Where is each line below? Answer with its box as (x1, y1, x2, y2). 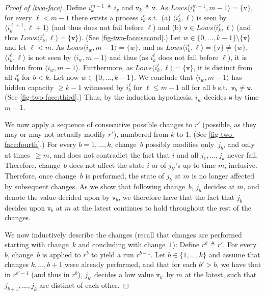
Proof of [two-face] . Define (5, 2, 87, 12)
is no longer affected (192, 170, 254, 181)
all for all (181, 81, 210, 92)
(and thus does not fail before (51, 22, 144, 33)
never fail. (227, 149, 258, 160)
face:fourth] (5, 138, 40, 149)
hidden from (5, 62, 43, 72)
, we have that (217, 259, 261, 270)
